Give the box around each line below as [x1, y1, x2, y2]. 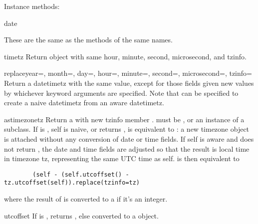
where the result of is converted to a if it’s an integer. [4, 194, 168, 204]
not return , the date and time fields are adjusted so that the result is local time [4, 143, 250, 154]
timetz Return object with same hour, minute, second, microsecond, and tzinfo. [4, 51, 247, 61]
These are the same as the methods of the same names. [4, 34, 173, 45]
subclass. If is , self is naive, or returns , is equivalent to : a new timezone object [4, 124, 250, 134]
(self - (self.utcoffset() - [32, 171, 129, 178]
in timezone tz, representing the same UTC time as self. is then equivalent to [4, 153, 240, 164]
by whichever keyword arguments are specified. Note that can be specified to [4, 87, 239, 98]
